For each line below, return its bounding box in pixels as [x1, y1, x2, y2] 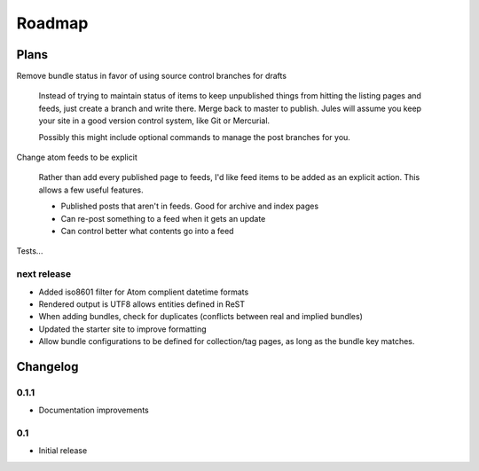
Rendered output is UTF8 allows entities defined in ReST [38, 298, 246, 310]
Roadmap [16, 13, 89, 33]
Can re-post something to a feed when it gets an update [60, 213, 266, 224]
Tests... [16, 246, 43, 256]
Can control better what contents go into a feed [60, 225, 234, 236]
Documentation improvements [38, 404, 150, 416]
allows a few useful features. [38, 184, 144, 195]
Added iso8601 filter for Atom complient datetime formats [38, 287, 249, 297]
